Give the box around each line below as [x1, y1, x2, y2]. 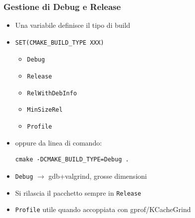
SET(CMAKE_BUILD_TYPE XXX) [15, 39, 104, 46]
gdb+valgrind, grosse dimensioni [48, 170, 147, 181]
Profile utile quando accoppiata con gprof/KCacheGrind [15, 204, 191, 215]
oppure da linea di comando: [15, 137, 102, 147]
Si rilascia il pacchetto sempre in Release [15, 187, 141, 198]
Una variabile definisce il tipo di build [15, 20, 130, 30]
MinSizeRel [27, 106, 63, 114]
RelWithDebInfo [27, 89, 77, 97]
